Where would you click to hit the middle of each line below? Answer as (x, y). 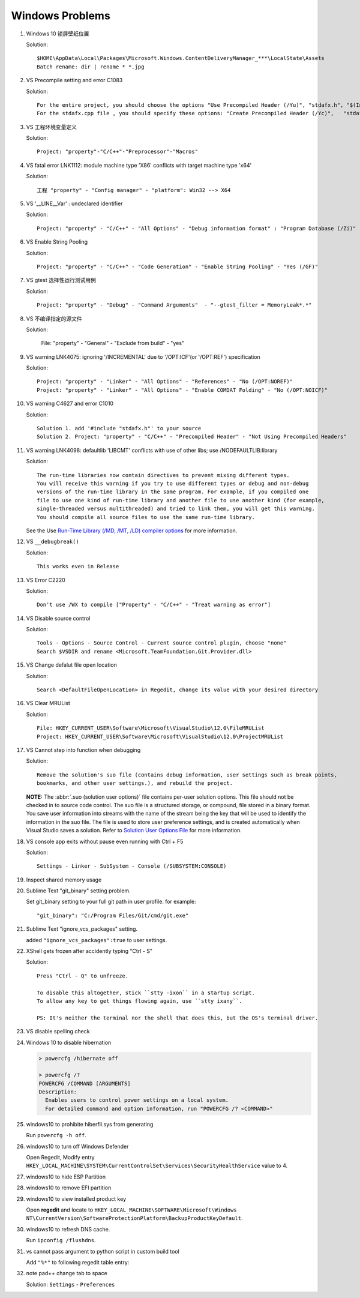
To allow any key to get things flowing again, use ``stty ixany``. (139, 1001)
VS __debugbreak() (52, 542)
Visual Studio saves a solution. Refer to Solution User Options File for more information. (134, 831)
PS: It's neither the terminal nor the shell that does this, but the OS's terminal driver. (178, 1018)
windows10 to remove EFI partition (69, 1188)
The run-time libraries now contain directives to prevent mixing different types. (163, 475)
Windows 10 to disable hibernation (69, 1042)
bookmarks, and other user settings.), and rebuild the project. (135, 783)
